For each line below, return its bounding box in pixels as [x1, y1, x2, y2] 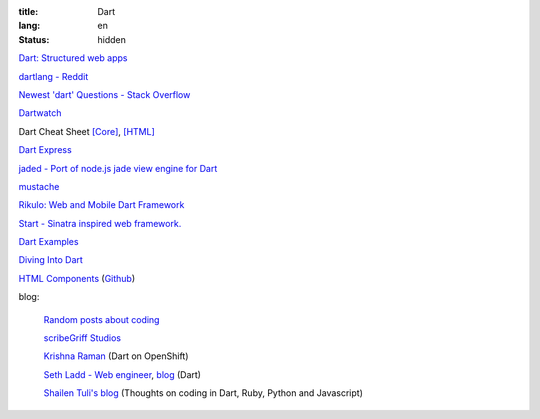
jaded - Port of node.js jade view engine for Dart [18, 162, 218, 174]
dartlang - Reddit [18, 70, 89, 82]
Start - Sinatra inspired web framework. [18, 217, 182, 229]
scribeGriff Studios [43, 332, 122, 344]
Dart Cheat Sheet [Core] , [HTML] [18, 125, 155, 137]
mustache [18, 180, 60, 192]
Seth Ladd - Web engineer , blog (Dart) [43, 368, 202, 380]
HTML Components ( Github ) [18, 272, 136, 284]
